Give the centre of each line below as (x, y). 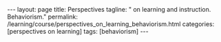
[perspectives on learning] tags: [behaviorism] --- (78, 31)
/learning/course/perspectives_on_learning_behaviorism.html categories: (111, 24)
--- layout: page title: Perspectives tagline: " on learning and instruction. (109, 9)
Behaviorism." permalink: (42, 17)
